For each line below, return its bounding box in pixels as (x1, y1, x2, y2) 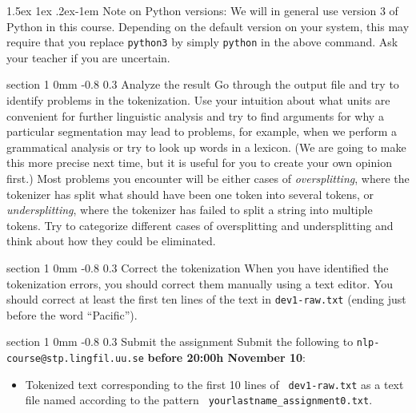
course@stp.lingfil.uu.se (6, 353, 144, 365)
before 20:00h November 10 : (147, 349, 306, 366)
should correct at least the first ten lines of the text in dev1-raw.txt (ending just (6, 291, 406, 308)
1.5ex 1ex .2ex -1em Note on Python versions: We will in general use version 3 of (6, 2, 398, 18)
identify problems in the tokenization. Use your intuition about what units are (6, 92, 390, 109)
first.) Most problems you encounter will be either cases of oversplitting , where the (6, 170, 410, 186)
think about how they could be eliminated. (6, 232, 216, 249)
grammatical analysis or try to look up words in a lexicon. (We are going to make (6, 138, 406, 155)
